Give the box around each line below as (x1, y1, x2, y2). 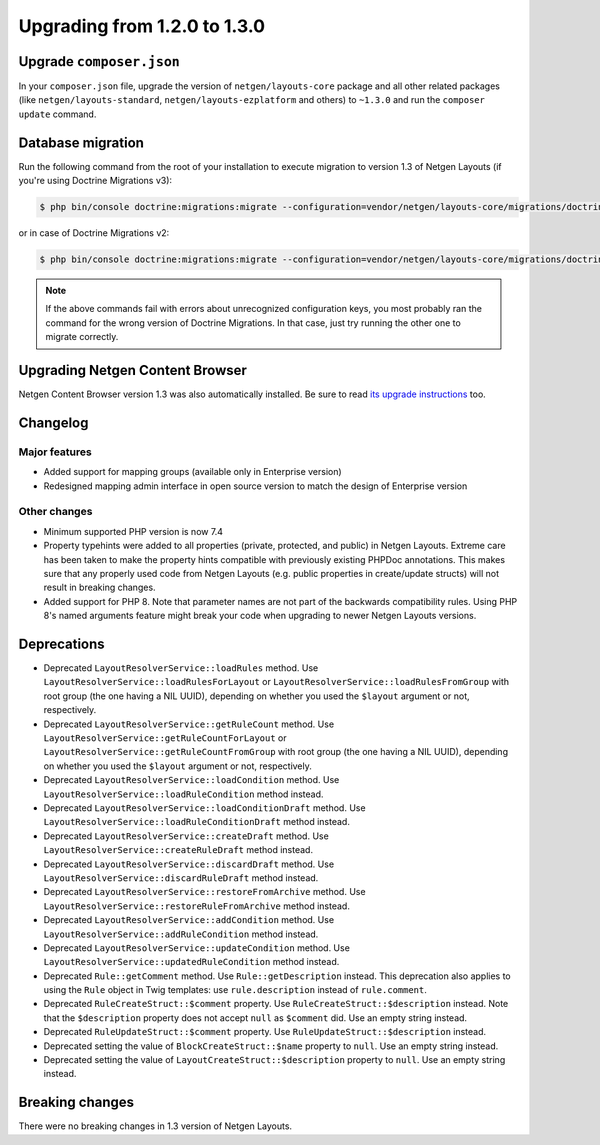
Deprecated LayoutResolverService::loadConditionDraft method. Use (43, 802, 366, 814)
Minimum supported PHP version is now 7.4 (43, 525, 224, 537)
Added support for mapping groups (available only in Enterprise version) (43, 466, 342, 478)
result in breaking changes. (43, 581, 156, 594)
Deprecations (18, 636, 105, 652)
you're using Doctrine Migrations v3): (18, 175, 173, 187)
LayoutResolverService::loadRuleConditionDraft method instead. (43, 816, 350, 828)
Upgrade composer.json (18, 53, 180, 70)
